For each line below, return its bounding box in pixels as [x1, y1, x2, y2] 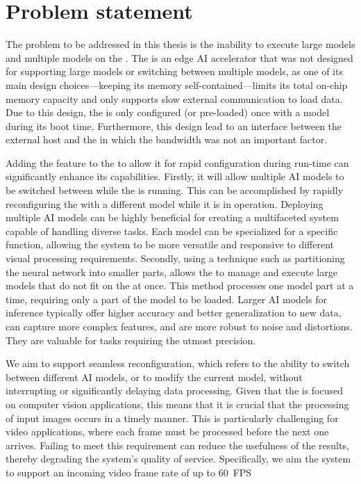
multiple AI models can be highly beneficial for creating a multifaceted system [6, 210, 339, 225]
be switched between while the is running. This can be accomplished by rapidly [6, 183, 344, 197]
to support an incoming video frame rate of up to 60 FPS [6, 465, 252, 479]
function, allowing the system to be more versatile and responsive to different [6, 237, 335, 252]
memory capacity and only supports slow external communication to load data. [6, 91, 343, 106]
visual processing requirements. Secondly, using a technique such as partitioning [6, 251, 345, 266]
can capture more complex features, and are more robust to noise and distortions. [6, 319, 353, 333]
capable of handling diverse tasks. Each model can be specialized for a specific [6, 223, 338, 238]
